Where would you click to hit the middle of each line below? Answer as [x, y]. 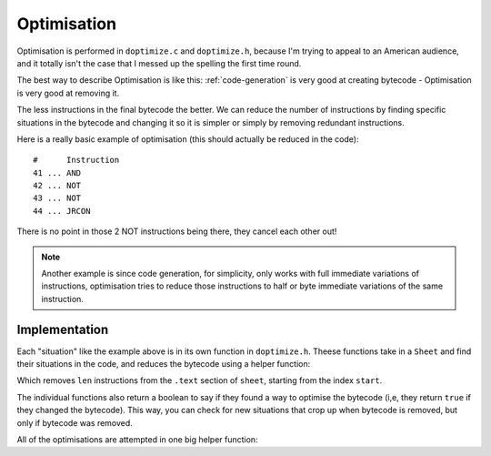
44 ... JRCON [62, 211]
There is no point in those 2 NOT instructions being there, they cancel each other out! [177, 231]
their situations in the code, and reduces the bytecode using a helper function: [164, 364]
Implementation [63, 329]
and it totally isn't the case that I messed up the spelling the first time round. [159, 63]
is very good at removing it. [68, 93]
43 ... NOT [57, 198]
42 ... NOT [57, 186]
